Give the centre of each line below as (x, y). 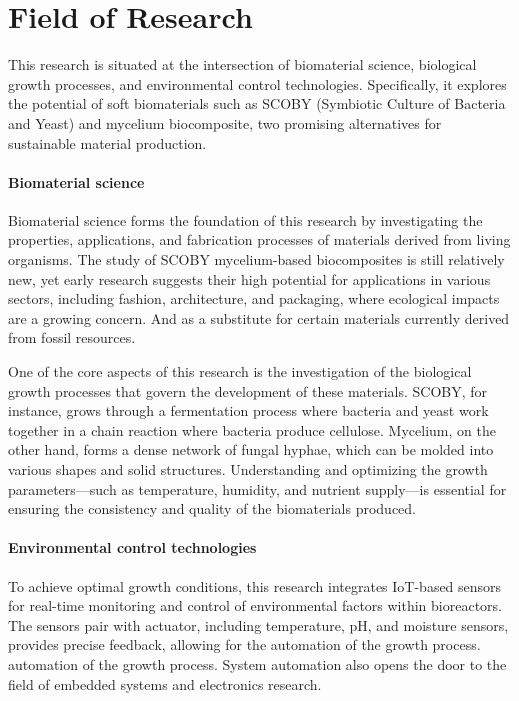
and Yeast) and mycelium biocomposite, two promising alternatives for (225, 122)
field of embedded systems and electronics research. (165, 683)
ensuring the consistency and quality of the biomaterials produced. (212, 508)
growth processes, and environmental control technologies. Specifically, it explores (257, 83)
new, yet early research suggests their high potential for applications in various (249, 278)
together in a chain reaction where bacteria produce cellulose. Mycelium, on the (252, 429)
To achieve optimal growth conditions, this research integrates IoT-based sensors (255, 585)
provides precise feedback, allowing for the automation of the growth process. (244, 644)
